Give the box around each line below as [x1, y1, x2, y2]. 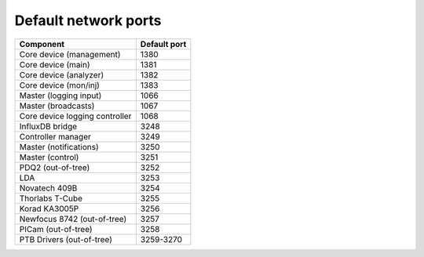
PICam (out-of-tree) [19, 223, 93, 234]
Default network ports [14, 12, 162, 29]
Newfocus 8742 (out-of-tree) [19, 213, 127, 224]
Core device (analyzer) [19, 69, 104, 80]
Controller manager [19, 131, 92, 142]
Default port [140, 38, 187, 49]
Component [19, 38, 65, 49]
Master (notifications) [19, 141, 100, 152]
